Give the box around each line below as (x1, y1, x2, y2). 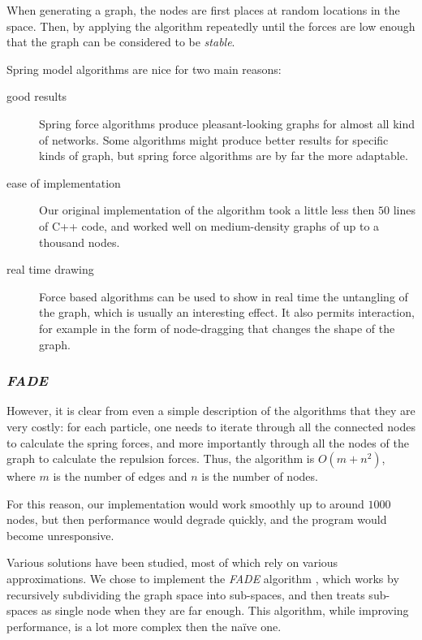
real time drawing (6, 261, 94, 278)
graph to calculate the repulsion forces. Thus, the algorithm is (6, 450, 315, 467)
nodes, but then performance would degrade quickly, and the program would (6, 511, 387, 528)
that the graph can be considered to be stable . (6, 33, 235, 50)
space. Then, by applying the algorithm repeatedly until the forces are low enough (6, 17, 416, 34)
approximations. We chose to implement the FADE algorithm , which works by (6, 570, 399, 587)
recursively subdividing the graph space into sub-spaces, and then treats (6, 586, 365, 603)
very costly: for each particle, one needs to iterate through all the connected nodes (6, 417, 416, 435)
